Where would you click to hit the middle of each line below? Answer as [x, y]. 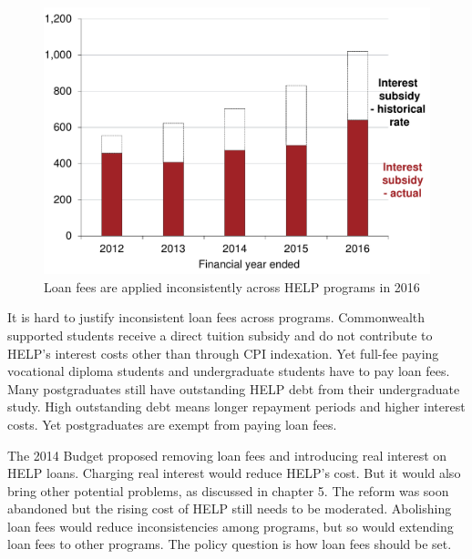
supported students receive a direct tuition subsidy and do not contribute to [220, 335]
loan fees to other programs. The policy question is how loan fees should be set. [230, 544]
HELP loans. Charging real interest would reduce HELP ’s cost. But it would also [234, 473]
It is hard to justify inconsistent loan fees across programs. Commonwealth [216, 317]
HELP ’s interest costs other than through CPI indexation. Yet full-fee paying [223, 353]
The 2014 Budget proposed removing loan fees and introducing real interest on [227, 455]
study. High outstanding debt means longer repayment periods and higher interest [236, 407]
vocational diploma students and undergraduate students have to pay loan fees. [229, 371]
